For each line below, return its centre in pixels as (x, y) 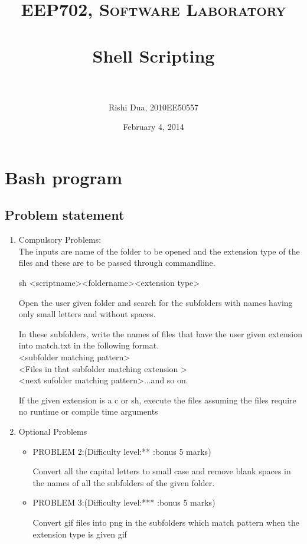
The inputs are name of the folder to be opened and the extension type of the (159, 251)
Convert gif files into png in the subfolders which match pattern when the (166, 522)
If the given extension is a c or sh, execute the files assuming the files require (157, 400)
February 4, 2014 (153, 127)
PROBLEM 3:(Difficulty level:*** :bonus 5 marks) (124, 502)
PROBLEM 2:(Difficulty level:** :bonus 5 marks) (122, 451)
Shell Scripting (153, 55)
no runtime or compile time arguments (88, 411)
